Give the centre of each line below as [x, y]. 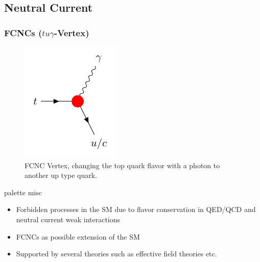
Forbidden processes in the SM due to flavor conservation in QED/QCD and [136, 209]
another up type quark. [61, 175]
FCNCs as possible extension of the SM [78, 236]
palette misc [23, 192]
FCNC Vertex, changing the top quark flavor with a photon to [122, 165]
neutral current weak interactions [68, 219]
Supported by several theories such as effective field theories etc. [116, 254]
